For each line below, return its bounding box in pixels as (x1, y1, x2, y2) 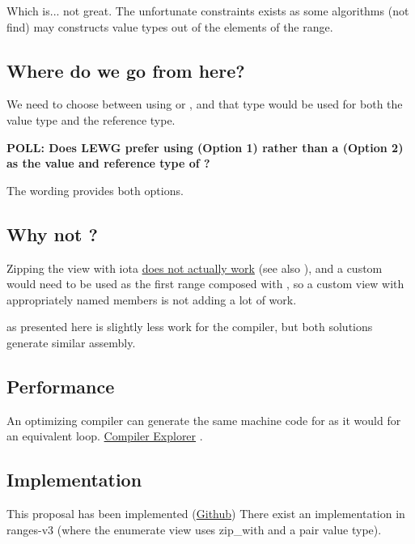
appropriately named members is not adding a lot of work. (6, 291, 297, 308)
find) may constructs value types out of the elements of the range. (6, 18, 333, 35)
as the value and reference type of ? (6, 155, 210, 172)
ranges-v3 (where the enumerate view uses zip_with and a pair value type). (6, 521, 382, 538)
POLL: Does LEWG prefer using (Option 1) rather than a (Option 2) (6, 138, 404, 155)
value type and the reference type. (6, 111, 176, 128)
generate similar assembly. (6, 334, 136, 351)
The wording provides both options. (6, 181, 184, 198)
